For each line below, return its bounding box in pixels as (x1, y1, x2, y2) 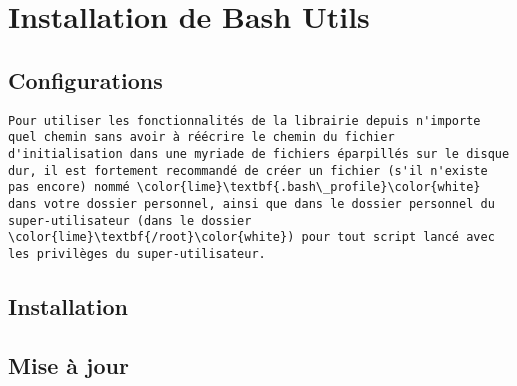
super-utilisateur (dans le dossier (8, 213, 252, 228)
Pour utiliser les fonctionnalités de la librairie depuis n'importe (8, 113, 481, 128)
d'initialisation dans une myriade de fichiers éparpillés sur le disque (8, 146, 510, 161)
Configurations (8, 64, 163, 95)
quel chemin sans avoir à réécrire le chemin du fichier (8, 130, 395, 145)
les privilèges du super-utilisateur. (8, 246, 266, 261)
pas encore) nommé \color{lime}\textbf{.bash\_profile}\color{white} (8, 180, 481, 195)
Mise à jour (8, 349, 129, 380)
